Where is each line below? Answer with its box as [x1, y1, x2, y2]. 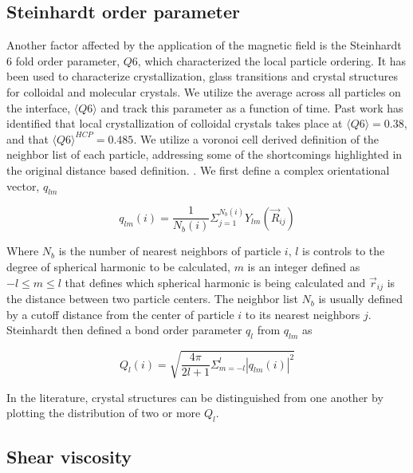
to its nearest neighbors [245, 305, 360, 322]
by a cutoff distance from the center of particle [6, 305, 234, 322]
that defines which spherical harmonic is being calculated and [65, 274, 366, 290]
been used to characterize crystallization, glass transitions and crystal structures [6, 68, 398, 85]
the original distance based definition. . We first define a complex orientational [6, 161, 390, 178]
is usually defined [318, 290, 403, 307]
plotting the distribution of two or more [6, 404, 201, 421]
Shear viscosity [6, 444, 132, 469]
